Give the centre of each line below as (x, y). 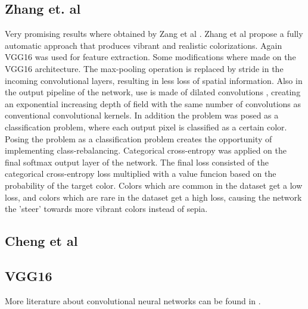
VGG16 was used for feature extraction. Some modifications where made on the (150, 57)
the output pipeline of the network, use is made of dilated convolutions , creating (153, 92)
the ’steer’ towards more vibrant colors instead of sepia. (106, 209)
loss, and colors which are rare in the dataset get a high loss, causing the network (153, 197)
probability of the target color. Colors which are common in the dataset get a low (154, 185)
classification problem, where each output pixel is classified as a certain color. (146, 127)
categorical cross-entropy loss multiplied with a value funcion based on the (141, 174)
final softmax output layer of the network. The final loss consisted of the (137, 162)
